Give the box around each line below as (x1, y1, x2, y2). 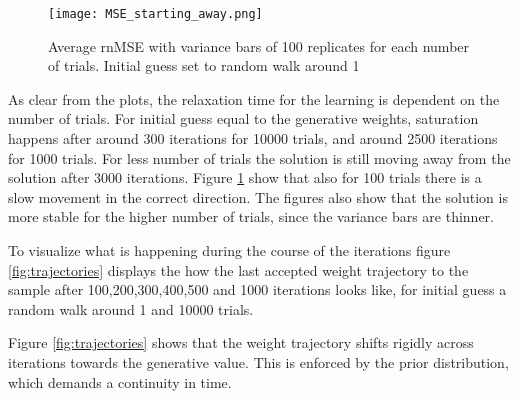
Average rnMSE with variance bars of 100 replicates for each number (48, 35, 470, 56)
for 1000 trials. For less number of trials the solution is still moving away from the (8, 147, 511, 168)
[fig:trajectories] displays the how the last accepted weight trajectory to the (8, 259, 469, 280)
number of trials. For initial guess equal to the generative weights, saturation (8, 108, 479, 129)
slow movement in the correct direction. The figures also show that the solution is (8, 186, 508, 207)
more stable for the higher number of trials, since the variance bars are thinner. (8, 206, 494, 227)
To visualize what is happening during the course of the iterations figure (8, 240, 451, 260)
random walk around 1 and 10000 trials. (8, 298, 254, 319)
